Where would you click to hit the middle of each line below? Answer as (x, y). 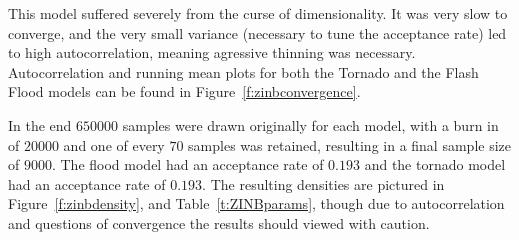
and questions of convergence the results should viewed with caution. (219, 222)
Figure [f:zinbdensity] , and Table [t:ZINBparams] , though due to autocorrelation (256, 203)
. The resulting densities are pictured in (323, 183)
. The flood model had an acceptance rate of (187, 164)
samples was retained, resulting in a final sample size (349, 144)
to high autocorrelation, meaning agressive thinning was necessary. (212, 52)
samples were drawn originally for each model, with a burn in (310, 124)
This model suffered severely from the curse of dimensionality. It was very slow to (258, 13)
